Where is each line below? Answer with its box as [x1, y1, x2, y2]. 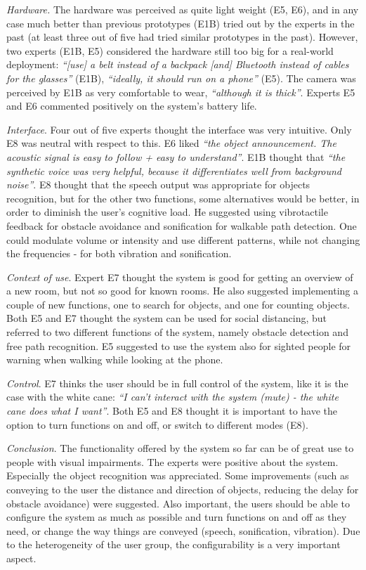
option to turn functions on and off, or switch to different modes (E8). [6, 417, 308, 432]
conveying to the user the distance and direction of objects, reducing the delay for [6, 482, 359, 496]
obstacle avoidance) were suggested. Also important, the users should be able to [6, 495, 351, 510]
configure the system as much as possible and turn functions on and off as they [6, 510, 347, 524]
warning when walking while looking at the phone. [6, 352, 223, 367]
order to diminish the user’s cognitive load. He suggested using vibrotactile [6, 205, 328, 219]
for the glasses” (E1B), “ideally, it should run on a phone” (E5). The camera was [6, 70, 356, 85]
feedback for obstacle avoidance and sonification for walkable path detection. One [6, 218, 357, 233]
